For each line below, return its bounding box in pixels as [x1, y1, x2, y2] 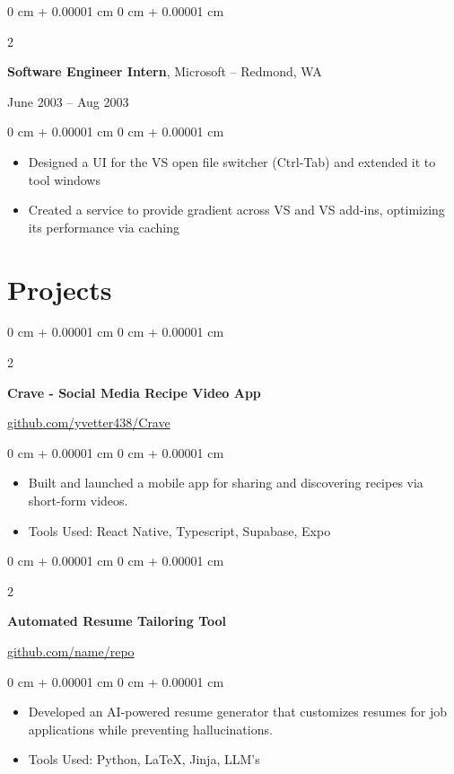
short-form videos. [28, 491, 128, 510]
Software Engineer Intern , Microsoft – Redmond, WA [7, 62, 322, 81]
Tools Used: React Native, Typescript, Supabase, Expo [28, 521, 331, 540]
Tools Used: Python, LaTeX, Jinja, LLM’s [28, 750, 260, 769]
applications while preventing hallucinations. [28, 719, 273, 738]
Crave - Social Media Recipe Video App [7, 383, 261, 401]
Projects [7, 270, 112, 307]
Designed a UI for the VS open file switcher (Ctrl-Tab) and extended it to [28, 152, 436, 171]
